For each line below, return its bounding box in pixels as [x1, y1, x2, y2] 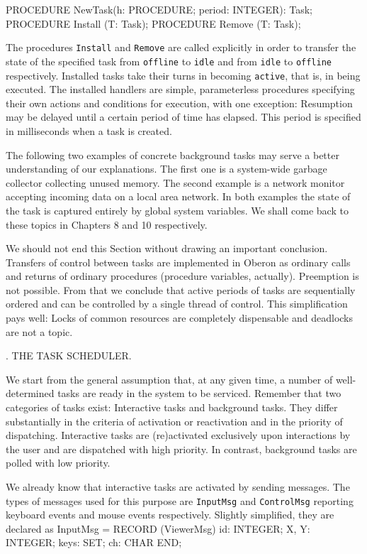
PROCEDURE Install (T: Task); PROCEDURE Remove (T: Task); [6, 16, 301, 31]
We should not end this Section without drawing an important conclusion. [6, 241, 328, 256]
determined [6, 386, 55, 401]
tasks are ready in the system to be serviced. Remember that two [57, 386, 341, 401]
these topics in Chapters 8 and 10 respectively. [6, 217, 208, 232]
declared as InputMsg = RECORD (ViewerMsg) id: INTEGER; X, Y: [6, 521, 310, 536]
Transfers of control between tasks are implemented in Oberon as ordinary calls [6, 254, 351, 269]
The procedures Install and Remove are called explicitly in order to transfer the [6, 40, 356, 55]
